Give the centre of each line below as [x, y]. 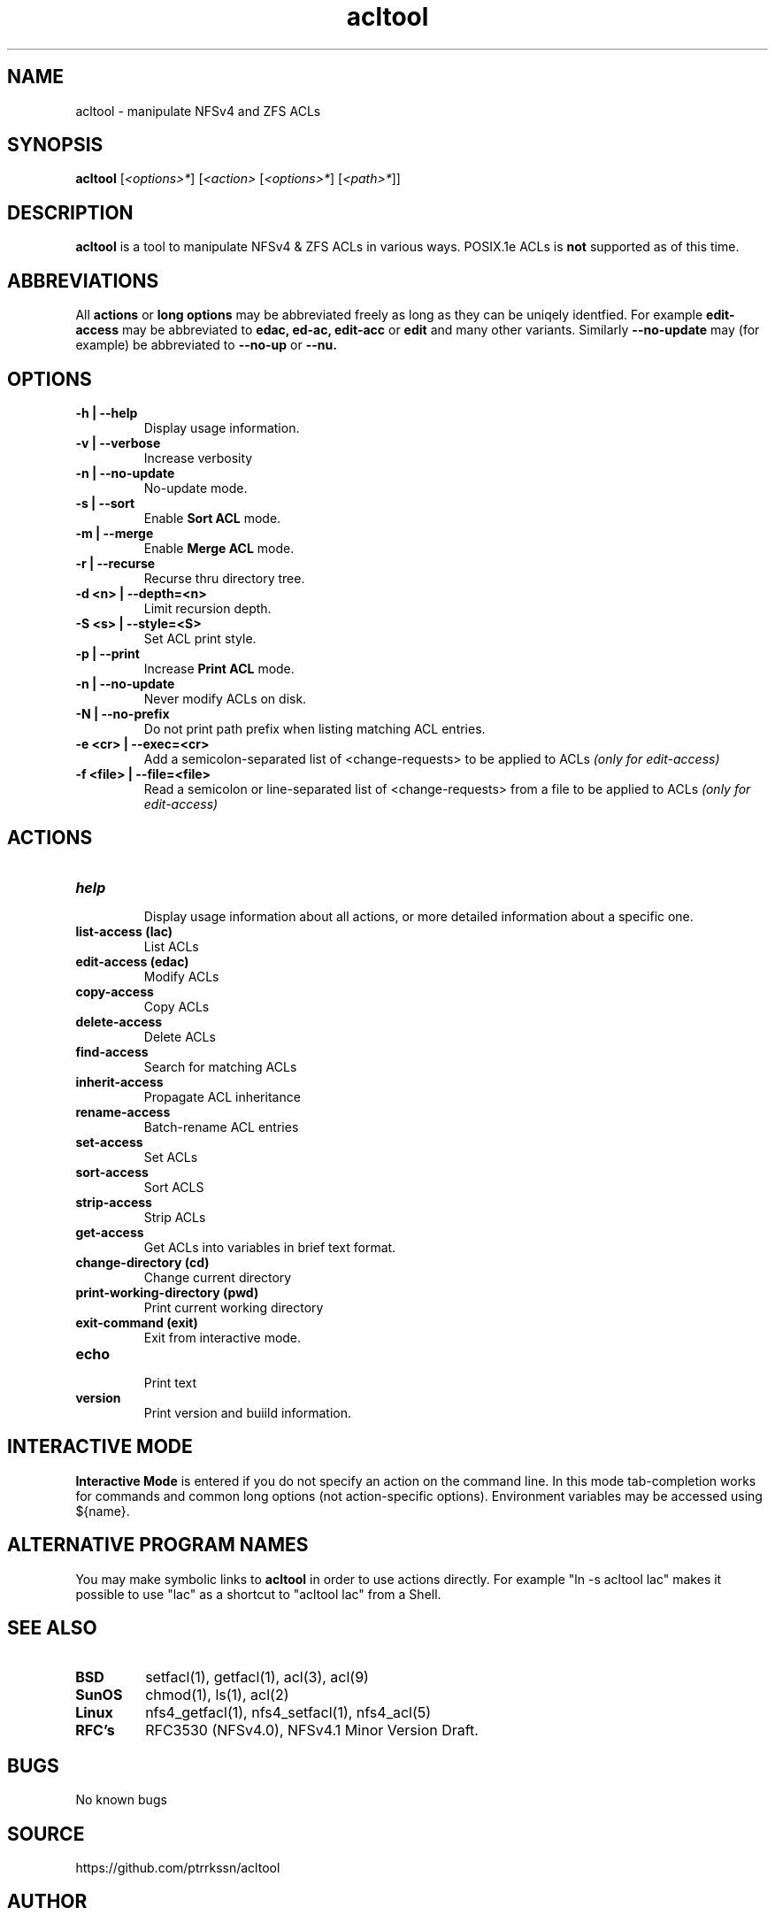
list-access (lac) [124, 931]
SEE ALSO [52, 1627]
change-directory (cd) [142, 1262]
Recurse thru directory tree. [224, 578]
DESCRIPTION [70, 212]
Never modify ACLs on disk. [225, 698]
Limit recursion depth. [207, 608]
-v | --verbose [118, 442]
